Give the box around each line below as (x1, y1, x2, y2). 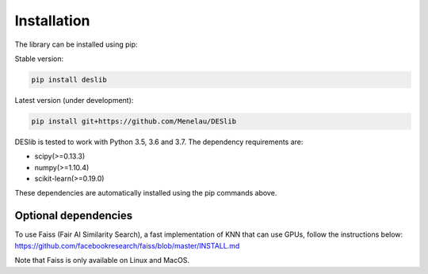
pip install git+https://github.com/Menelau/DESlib (31, 116, 237, 126)
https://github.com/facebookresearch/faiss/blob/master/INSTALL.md (14, 241, 240, 250)
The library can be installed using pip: (14, 40, 138, 49)
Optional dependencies (14, 209, 133, 223)
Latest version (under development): (14, 95, 134, 105)
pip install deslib (31, 75, 107, 84)
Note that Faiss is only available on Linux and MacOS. (14, 256, 190, 265)
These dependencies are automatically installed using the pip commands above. (14, 188, 277, 198)
